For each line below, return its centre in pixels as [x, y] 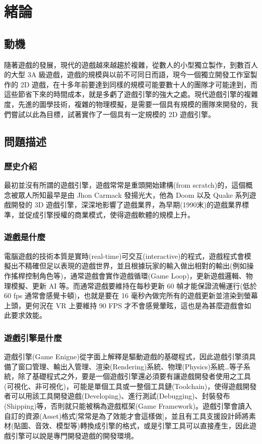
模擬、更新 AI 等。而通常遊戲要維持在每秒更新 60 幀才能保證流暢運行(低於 [134, 285]
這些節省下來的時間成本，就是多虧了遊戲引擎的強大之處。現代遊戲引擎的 [124, 94]
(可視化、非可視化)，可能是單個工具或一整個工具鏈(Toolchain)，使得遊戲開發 [130, 386]
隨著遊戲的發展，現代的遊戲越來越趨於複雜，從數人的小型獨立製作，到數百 [127, 64]
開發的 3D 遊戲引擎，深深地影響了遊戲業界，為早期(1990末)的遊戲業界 [126, 205]
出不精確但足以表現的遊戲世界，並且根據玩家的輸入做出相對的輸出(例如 [129, 266]
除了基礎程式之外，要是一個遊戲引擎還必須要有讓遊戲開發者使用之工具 [134, 376]
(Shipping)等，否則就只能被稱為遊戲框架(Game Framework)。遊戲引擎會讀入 [128, 406]
